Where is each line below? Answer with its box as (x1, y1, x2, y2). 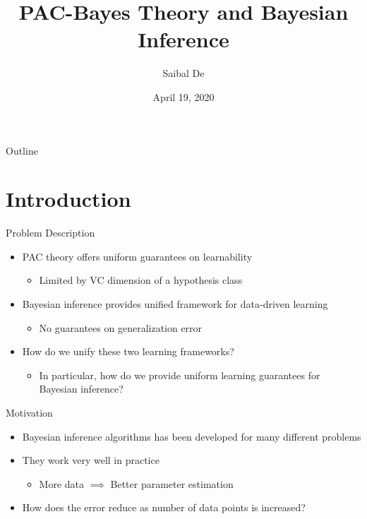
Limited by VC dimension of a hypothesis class (39, 273, 243, 287)
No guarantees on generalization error (39, 320, 203, 335)
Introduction (6, 184, 131, 213)
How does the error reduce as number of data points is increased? (22, 500, 306, 515)
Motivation (6, 405, 53, 419)
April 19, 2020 (152, 89, 215, 104)
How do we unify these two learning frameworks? (22, 344, 234, 359)
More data (39, 476, 85, 491)
